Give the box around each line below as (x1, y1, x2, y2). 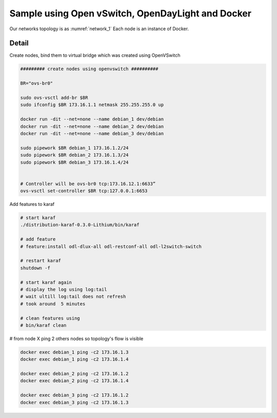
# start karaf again (20, 279, 72, 285)
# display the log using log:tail (20, 286, 107, 292)
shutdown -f (20, 265, 51, 271)
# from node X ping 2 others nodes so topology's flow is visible (9, 336, 144, 342)
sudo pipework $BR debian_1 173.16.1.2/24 (20, 145, 129, 151)
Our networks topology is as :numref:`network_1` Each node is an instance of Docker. (9, 26, 189, 32)
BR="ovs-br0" (20, 80, 53, 87)
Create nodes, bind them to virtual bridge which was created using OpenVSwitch (9, 52, 181, 58)
